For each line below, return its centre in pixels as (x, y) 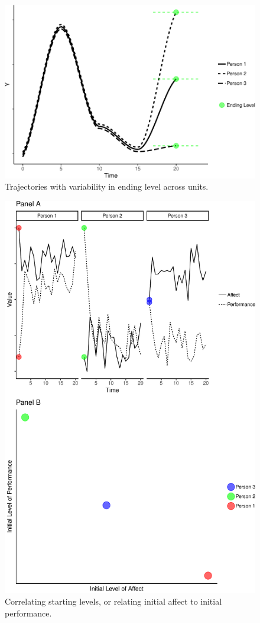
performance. (28, 613)
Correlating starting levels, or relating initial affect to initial (113, 601)
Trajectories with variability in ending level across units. (107, 186)
